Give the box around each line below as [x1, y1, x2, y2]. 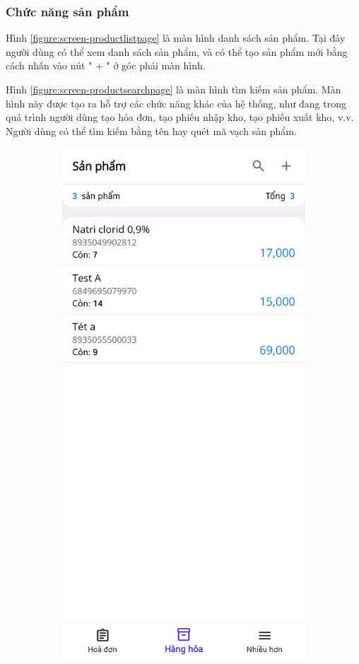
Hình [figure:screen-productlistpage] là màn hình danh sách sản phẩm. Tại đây [6, 30, 346, 45]
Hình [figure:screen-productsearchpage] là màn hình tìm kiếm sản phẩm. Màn [6, 82, 341, 96]
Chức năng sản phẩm [6, 2, 129, 20]
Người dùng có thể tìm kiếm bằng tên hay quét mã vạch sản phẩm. [6, 123, 297, 138]
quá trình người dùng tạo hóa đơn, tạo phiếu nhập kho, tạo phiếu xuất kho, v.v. [6, 110, 354, 124]
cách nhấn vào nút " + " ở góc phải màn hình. [6, 58, 206, 73]
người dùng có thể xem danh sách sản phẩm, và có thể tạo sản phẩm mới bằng [6, 44, 348, 59]
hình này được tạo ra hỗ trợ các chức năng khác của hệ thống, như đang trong [6, 95, 346, 110]
